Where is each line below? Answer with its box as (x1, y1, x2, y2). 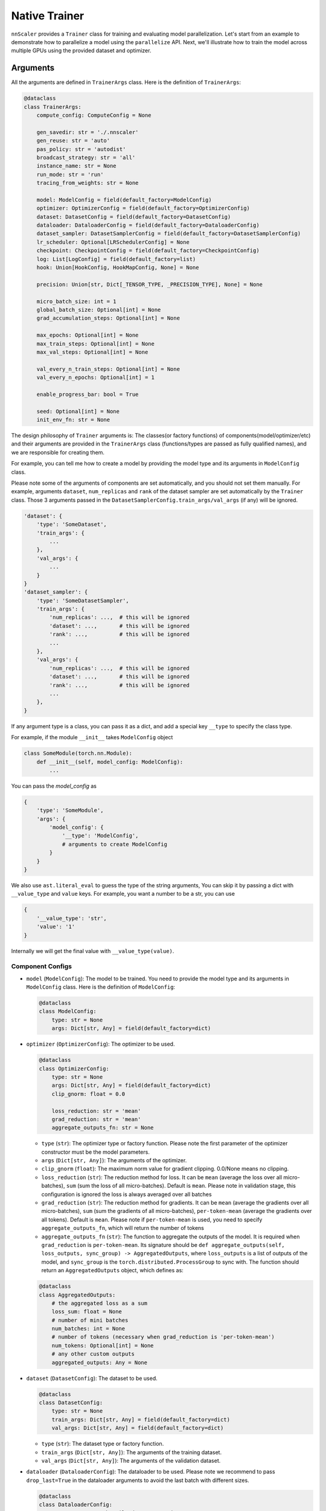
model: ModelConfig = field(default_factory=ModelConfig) (36, 196, 212, 203)
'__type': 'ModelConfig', (62, 832, 139, 840)
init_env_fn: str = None (36, 416, 110, 423)
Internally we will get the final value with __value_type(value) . (11, 947, 174, 954)
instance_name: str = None (36, 163, 117, 169)
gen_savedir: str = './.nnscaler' (36, 129, 139, 135)
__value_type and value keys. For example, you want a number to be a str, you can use (11, 890, 235, 898)
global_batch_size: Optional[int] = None (36, 306, 161, 313)
